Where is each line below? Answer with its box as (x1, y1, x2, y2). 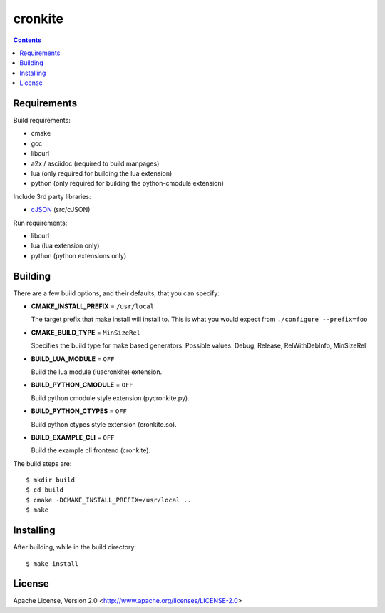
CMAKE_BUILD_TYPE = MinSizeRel (31, 328, 141, 337)
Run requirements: (13, 218, 68, 227)
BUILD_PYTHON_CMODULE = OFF (31, 380, 133, 389)
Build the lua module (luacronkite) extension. (31, 368, 163, 376)
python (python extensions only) (31, 251, 127, 260)
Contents (13, 36, 42, 44)
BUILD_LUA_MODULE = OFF (31, 354, 115, 363)
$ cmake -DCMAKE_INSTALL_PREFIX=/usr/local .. (26, 496, 192, 504)
